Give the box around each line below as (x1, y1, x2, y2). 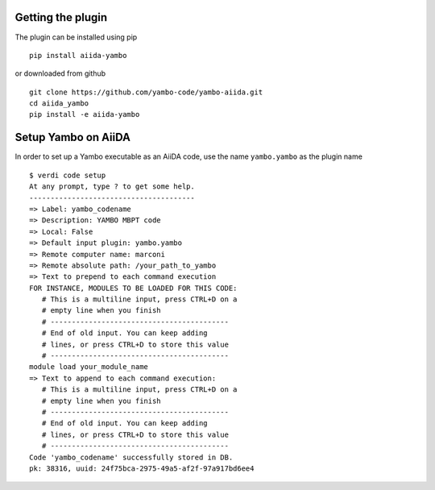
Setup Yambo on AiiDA (14, 131, 130, 144)
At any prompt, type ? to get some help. (29, 182, 195, 191)
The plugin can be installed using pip (14, 32, 138, 42)
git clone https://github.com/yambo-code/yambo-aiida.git (29, 87, 263, 97)
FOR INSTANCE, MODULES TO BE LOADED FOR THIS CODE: (29, 283, 238, 293)
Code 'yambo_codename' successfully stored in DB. (29, 452, 234, 462)
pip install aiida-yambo (29, 51, 127, 60)
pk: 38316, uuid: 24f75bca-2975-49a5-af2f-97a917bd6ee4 (29, 463, 255, 473)
